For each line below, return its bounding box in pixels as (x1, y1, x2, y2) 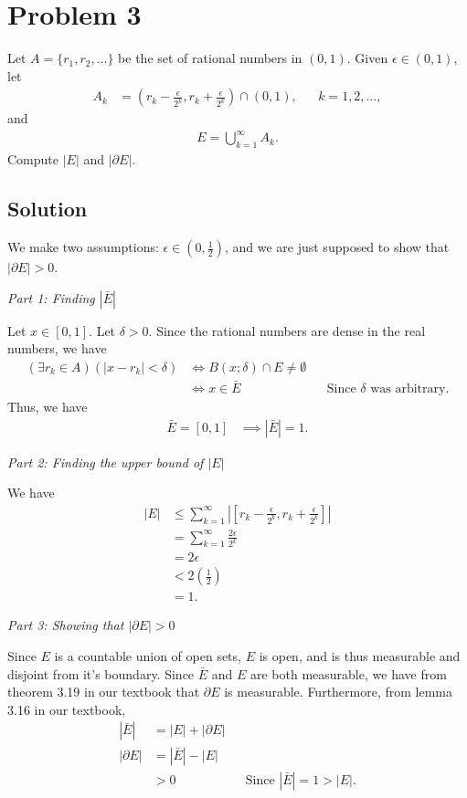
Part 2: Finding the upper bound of (7, 452, 204, 471)
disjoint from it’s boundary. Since (7, 664, 195, 683)
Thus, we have (7, 397, 88, 416)
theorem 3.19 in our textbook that (7, 682, 200, 701)
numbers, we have (7, 339, 107, 358)
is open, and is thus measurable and (259, 646, 461, 666)
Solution (7, 194, 88, 223)
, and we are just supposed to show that (224, 237, 450, 257)
